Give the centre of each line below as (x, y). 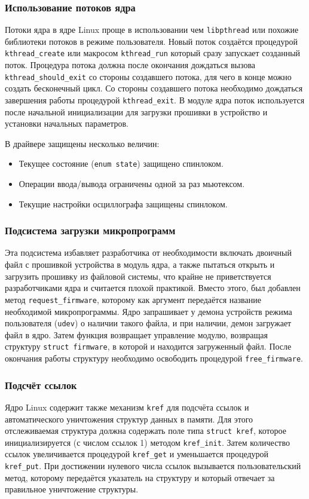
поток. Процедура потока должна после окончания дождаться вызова (130, 65)
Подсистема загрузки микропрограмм (90, 230)
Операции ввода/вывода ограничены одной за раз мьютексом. (132, 184)
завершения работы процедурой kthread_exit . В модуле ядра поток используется (155, 100)
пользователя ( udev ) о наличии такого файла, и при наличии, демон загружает (148, 323)
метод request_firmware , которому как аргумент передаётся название (133, 299)
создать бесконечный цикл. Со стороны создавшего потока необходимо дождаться (154, 88)
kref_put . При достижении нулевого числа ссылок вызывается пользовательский (153, 466)
